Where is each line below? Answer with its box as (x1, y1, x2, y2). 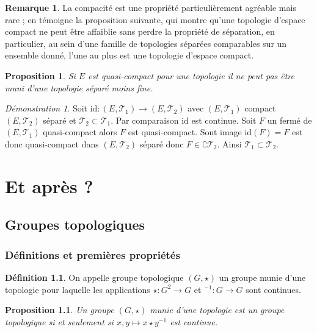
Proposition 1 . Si (5, 69, 76, 82)
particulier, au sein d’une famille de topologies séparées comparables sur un (5, 37, 287, 49)
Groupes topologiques (5, 215, 145, 234)
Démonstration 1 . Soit (5, 102, 88, 115)
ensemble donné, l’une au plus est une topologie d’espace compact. (5, 49, 254, 62)
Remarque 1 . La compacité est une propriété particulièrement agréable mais (5, 1, 296, 13)
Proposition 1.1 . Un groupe (5, 303, 114, 316)
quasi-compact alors (43, 125, 117, 138)
